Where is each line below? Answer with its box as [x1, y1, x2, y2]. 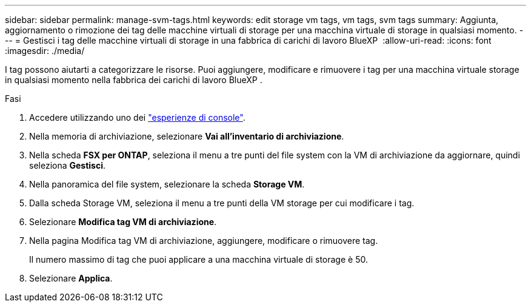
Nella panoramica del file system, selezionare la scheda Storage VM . [29, 179, 305, 189]
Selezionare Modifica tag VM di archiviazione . [29, 217, 217, 227]
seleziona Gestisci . [29, 160, 106, 170]
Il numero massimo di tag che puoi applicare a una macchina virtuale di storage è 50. [29, 254, 368, 265]
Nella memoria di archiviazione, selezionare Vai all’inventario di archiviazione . [29, 131, 344, 141]
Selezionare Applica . [29, 273, 113, 283]
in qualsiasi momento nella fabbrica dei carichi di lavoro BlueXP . [5, 75, 262, 85]
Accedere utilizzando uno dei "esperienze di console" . [29, 112, 245, 123]
